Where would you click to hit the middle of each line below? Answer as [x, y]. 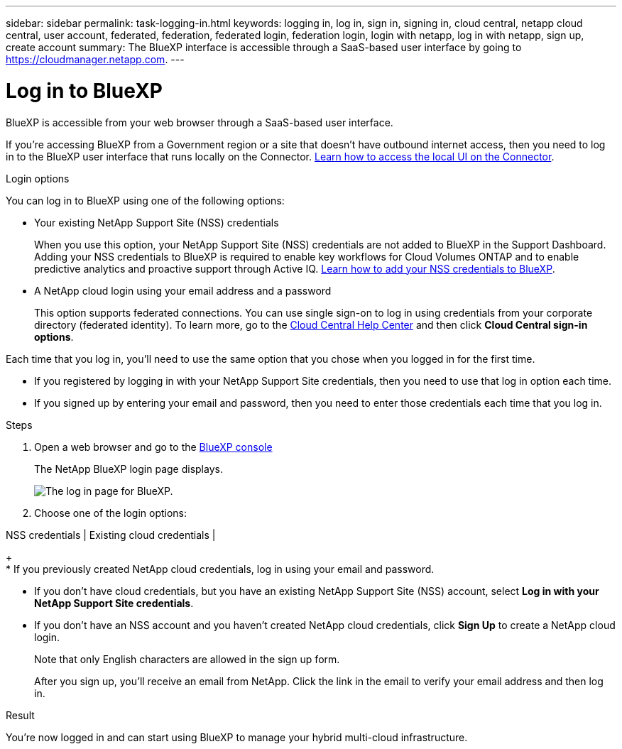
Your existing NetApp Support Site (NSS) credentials [157, 222]
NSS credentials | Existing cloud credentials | [111, 535]
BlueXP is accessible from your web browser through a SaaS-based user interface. [200, 122]
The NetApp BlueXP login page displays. [129, 469]
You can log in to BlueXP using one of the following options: [145, 200]
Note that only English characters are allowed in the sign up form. [187, 659]
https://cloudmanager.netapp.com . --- [95, 59]
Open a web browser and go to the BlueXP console [153, 447]
